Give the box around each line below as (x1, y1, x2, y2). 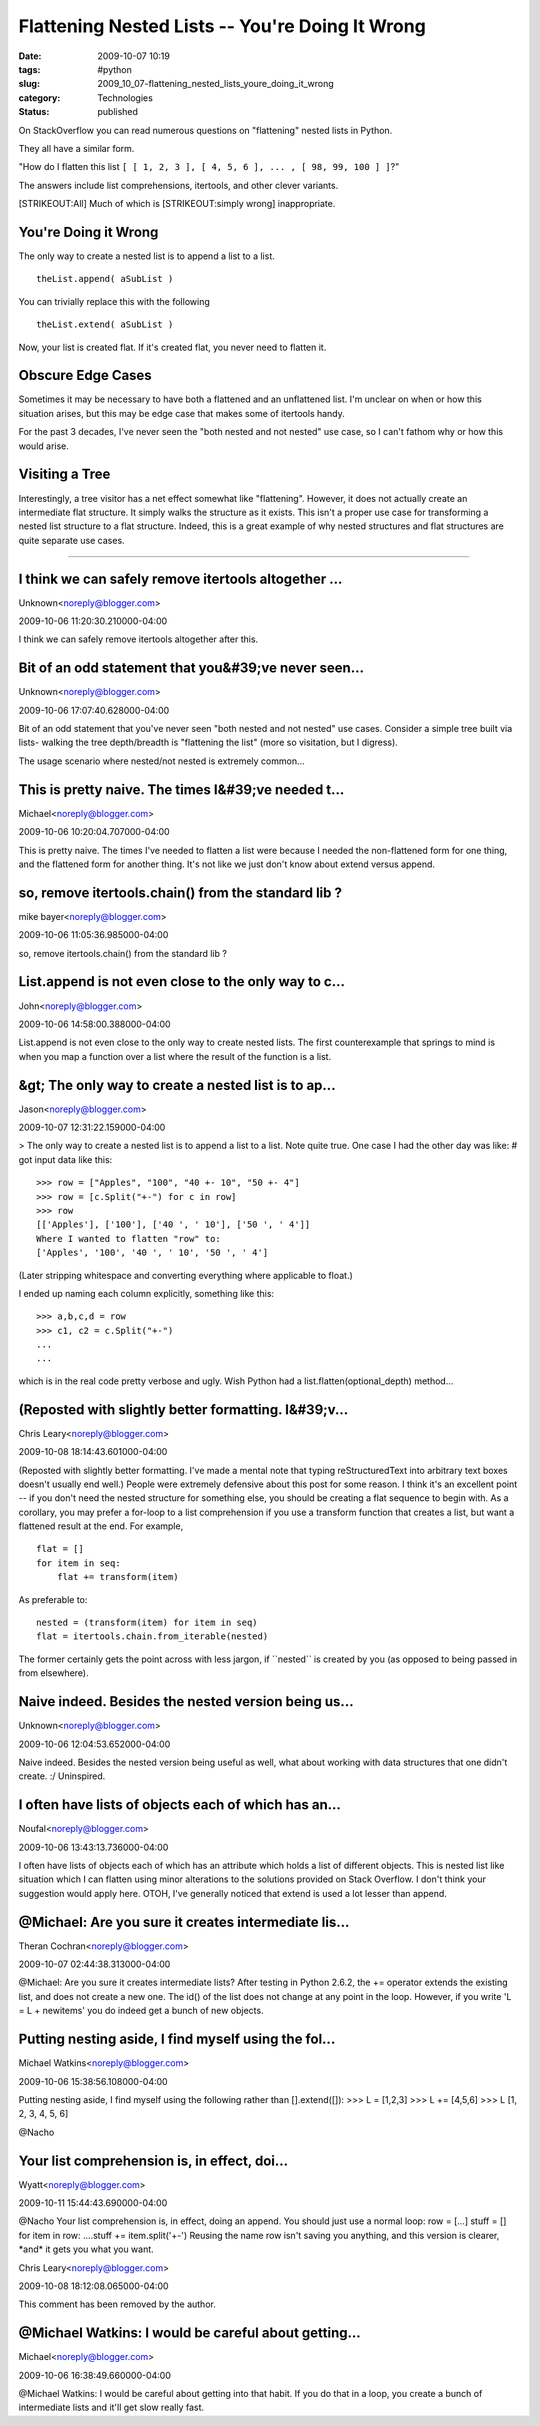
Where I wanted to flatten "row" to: (36, 1233, 222, 1244)
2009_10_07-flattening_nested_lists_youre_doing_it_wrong (97, 78, 334, 90)
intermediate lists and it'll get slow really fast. (18, 2401, 205, 2414)
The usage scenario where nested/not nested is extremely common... (18, 755, 305, 767)
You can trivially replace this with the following (18, 295, 210, 307)
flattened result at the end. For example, (18, 1520, 184, 1532)
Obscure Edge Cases (18, 367, 152, 384)
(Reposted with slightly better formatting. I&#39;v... (18, 1401, 349, 1418)
